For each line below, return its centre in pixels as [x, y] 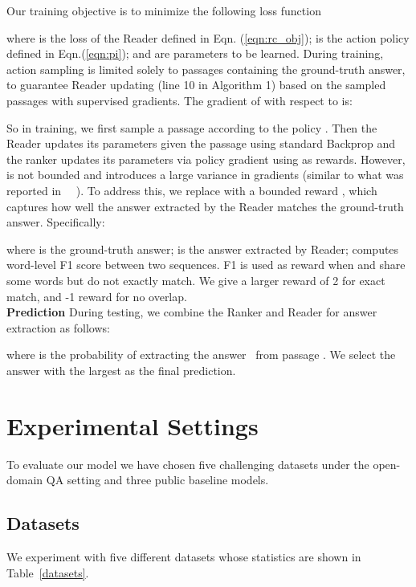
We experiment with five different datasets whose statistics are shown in [184, 556]
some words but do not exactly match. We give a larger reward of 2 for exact [196, 280]
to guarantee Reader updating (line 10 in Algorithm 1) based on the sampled [196, 85]
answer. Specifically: [56, 222]
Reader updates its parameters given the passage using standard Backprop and [201, 143]
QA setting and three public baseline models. [157, 480]
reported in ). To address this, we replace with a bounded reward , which [192, 190]
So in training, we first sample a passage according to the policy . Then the [192, 127]
